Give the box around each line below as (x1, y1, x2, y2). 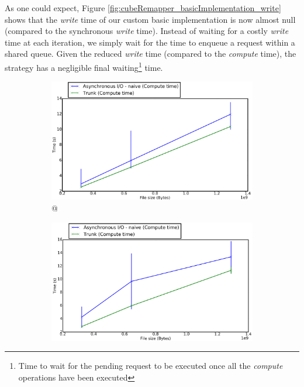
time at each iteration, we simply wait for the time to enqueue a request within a (5, 36, 295, 48)
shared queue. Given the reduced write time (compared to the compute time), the (5, 47, 296, 60)
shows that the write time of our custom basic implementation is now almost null (5, 13, 296, 25)
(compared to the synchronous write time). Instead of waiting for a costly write (5, 25, 289, 37)
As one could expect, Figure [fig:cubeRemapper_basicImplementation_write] (5, 2, 281, 13)
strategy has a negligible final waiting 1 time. (5, 59, 163, 73)
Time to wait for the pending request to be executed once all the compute (18, 359, 283, 372)
